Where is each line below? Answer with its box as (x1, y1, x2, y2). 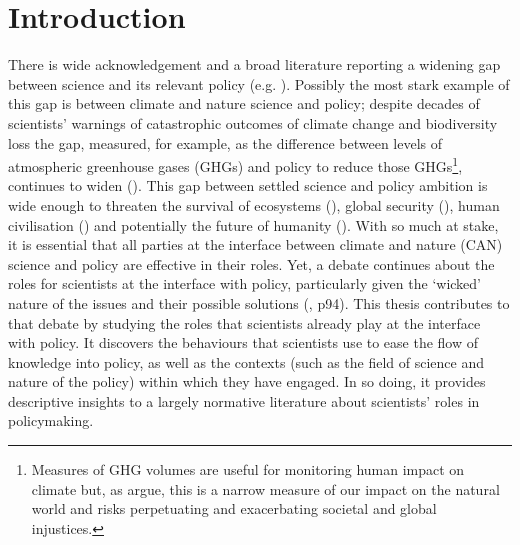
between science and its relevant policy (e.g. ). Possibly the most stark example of (8, 73, 510, 94)
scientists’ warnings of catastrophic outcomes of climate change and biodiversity (8, 112, 498, 133)
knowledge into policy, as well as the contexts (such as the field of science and (8, 351, 485, 372)
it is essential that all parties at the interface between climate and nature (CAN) (8, 234, 503, 255)
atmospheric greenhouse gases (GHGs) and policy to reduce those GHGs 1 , (8, 153, 463, 176)
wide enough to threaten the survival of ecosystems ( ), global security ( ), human (8, 194, 500, 215)
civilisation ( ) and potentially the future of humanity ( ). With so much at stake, (8, 214, 499, 235)
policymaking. (8, 410, 94, 431)
